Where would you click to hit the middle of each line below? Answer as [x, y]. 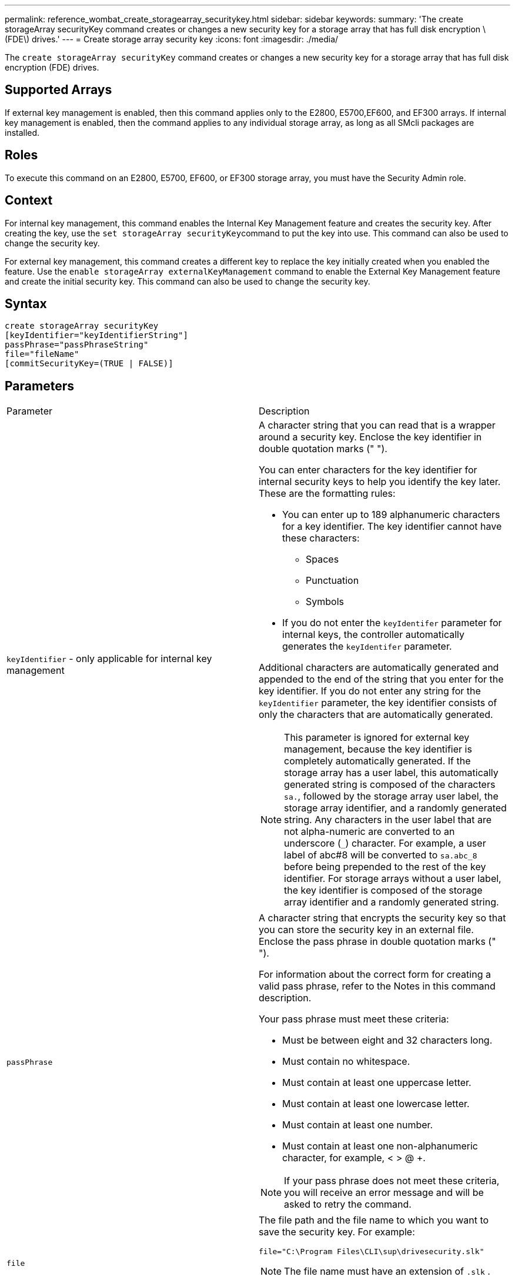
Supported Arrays [58, 90]
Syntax [26, 303]
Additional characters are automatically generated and [379, 668]
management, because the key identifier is [378, 749]
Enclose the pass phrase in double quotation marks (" [377, 942]
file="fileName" [42, 354]
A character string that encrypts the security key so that [382, 918]
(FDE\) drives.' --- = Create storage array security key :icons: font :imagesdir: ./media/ [172, 39]
